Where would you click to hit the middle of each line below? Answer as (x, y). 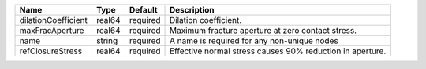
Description (192, 10)
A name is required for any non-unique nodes (254, 41)
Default (143, 10)
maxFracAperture (52, 30)
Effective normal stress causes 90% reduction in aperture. (278, 51)
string (107, 41)
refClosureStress (51, 51)
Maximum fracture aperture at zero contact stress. (263, 30)
